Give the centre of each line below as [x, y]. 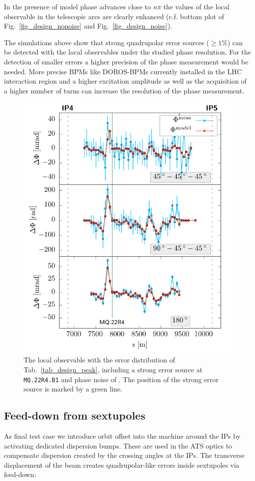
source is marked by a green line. [73, 389]
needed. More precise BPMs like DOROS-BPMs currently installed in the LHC [123, 71]
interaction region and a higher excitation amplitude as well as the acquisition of [125, 81]
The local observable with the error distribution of [99, 360]
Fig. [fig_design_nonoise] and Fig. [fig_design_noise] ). [88, 26]
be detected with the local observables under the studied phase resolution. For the [127, 52]
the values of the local [196, 6]
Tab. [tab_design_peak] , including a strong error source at [113, 370]
